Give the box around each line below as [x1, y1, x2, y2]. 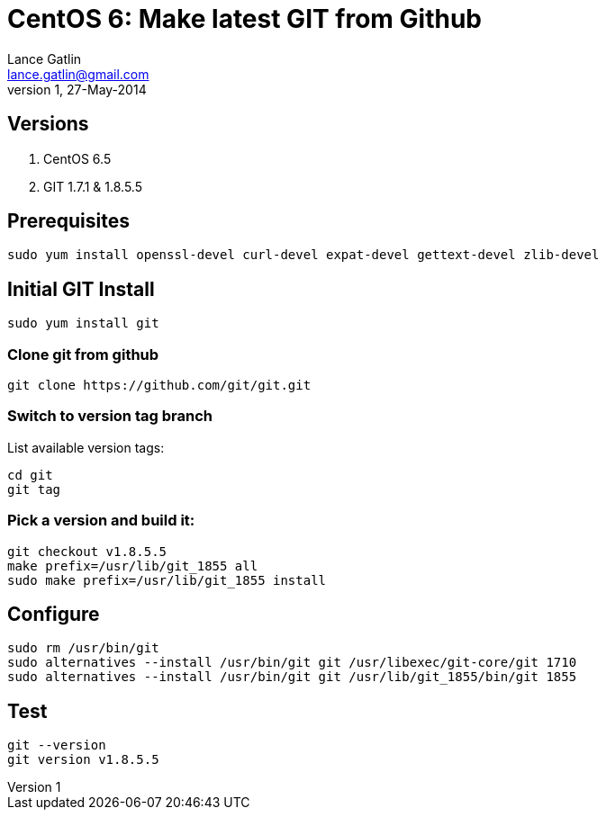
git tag [7, 481, 61, 497]
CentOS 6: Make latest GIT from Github [7, 4, 482, 34]
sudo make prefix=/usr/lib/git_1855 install [7, 572, 327, 588]
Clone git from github [7, 345, 159, 364]
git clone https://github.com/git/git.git [7, 378, 312, 393]
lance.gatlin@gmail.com [7, 66, 149, 82]
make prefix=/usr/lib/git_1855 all [7, 558, 258, 573]
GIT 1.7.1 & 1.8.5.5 [43, 178, 142, 194]
